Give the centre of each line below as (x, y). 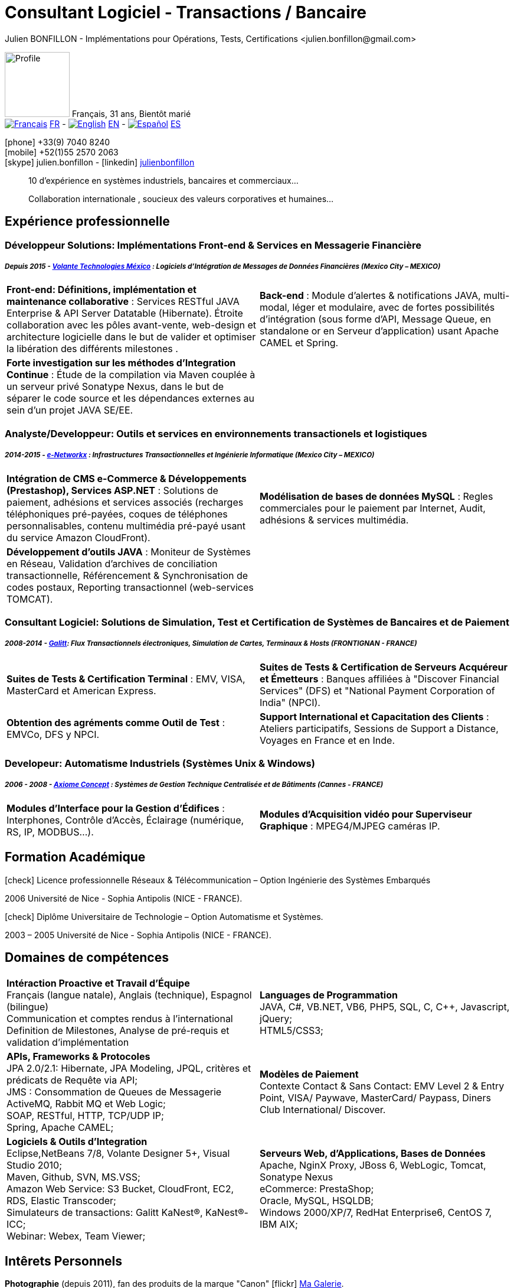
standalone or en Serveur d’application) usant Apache (379, 331)
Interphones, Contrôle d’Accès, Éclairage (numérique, (125, 820)
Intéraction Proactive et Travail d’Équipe (98, 983)
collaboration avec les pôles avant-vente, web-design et (132, 325)
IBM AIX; (279, 1224)
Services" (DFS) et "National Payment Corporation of (377, 690)
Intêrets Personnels (64, 1261)
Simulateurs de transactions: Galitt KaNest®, (105, 1212)
